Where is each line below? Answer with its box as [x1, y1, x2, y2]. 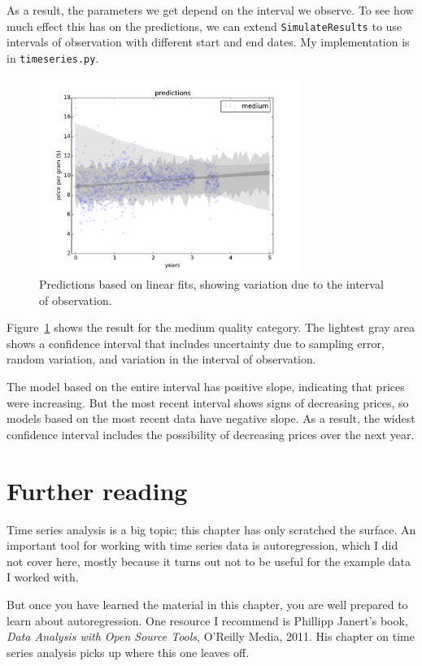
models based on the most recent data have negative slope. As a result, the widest [7, 410, 415, 427]
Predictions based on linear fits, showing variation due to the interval [39, 276, 384, 293]
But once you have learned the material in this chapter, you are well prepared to [7, 595, 408, 612]
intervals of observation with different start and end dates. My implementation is [7, 33, 410, 50]
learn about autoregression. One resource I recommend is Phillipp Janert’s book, [7, 612, 408, 629]
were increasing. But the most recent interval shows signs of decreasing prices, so [7, 394, 409, 411]
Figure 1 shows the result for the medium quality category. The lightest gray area [7, 319, 415, 336]
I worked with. [7, 568, 79, 585]
